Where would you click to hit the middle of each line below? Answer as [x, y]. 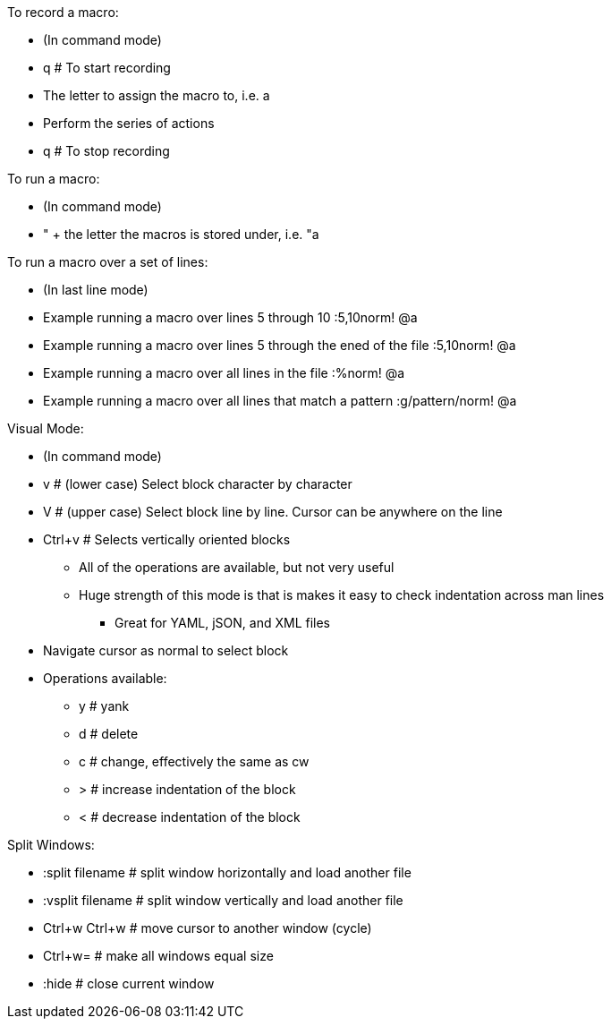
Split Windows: [51, 845]
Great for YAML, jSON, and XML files [223, 623]
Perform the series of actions [129, 123]
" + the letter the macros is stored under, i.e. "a [181, 234]
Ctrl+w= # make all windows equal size [158, 956]
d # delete [109, 734]
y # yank [104, 706]
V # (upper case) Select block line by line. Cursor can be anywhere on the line [273, 512]
